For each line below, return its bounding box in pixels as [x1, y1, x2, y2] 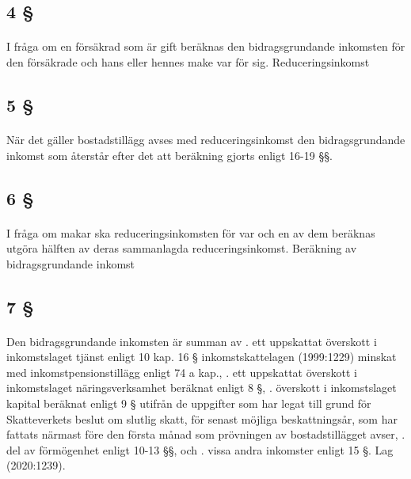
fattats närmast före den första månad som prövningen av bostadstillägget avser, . [6, 426, 405, 443]
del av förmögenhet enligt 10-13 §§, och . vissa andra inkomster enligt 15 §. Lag [6, 441, 394, 458]
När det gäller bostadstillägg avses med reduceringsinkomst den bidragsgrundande [6, 131, 405, 147]
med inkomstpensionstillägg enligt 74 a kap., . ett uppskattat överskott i [6, 363, 357, 380]
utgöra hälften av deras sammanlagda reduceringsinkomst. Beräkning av [6, 240, 357, 257]
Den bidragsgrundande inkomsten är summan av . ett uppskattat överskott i [6, 333, 377, 349]
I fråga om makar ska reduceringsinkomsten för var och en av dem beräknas [6, 224, 375, 241]
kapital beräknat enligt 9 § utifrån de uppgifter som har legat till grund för [6, 395, 371, 412]
